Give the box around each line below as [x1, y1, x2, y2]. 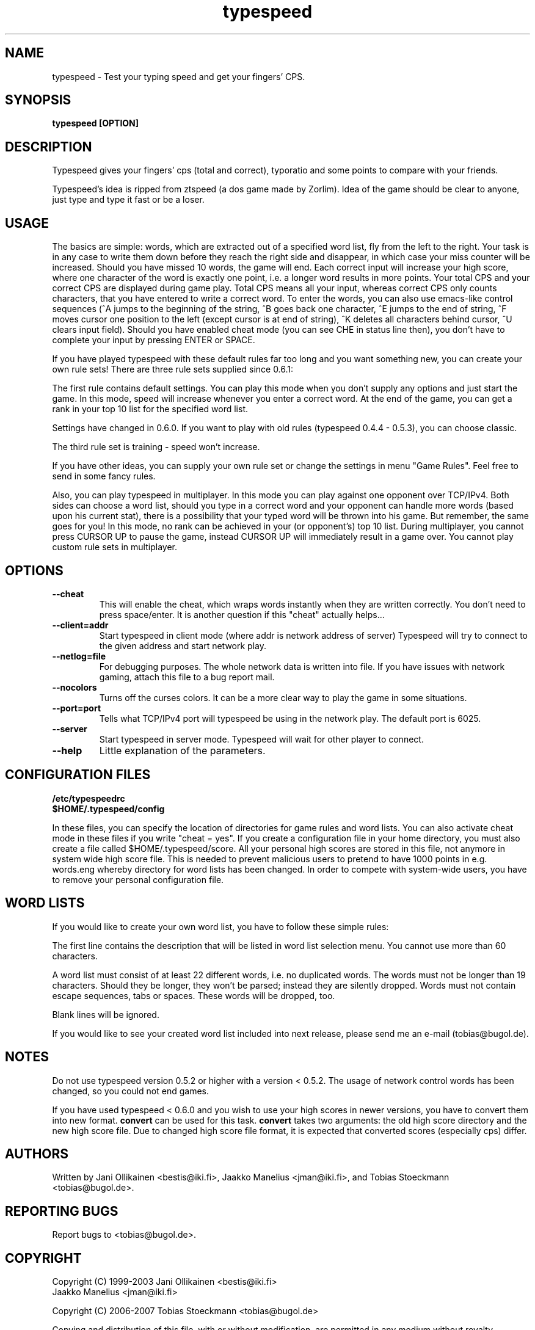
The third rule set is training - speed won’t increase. [52, 442, 260, 452]
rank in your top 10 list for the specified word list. [52, 404, 249, 415]
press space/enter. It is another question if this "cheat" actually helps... [99, 609, 385, 620]
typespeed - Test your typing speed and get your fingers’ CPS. [52, 71, 305, 82]
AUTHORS [5, 1146, 69, 1161]
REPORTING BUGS [5, 1203, 118, 1219]
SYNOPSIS [5, 92, 71, 108]
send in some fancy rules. [52, 471, 156, 482]
